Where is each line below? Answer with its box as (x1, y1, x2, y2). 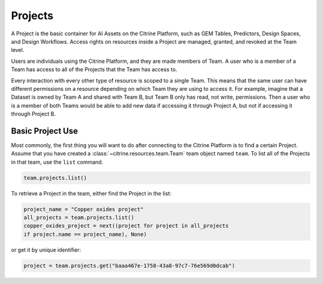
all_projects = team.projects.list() (23, 214, 135, 221)
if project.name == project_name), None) (23, 231, 147, 237)
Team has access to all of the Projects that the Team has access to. (11, 66, 178, 73)
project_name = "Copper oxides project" (23, 206, 144, 212)
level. (11, 47, 25, 54)
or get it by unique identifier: (11, 246, 81, 254)
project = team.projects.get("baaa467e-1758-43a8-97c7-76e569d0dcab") (23, 262, 236, 269)
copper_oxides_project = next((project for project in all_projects (23, 222, 229, 230)
